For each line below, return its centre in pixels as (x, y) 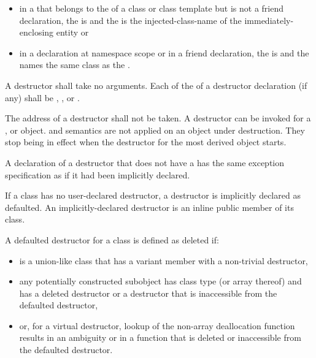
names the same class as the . (75, 65)
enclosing (37, 32)
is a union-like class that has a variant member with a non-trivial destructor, (164, 260)
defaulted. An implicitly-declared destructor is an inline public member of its (149, 207)
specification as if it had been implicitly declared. (98, 174)
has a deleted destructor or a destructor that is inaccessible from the (148, 293)
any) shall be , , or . (42, 97)
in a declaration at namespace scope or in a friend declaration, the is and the (164, 52)
